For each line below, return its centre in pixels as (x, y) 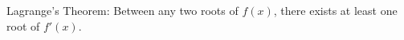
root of (23, 25)
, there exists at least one (335, 10)
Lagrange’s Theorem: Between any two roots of (122, 10)
